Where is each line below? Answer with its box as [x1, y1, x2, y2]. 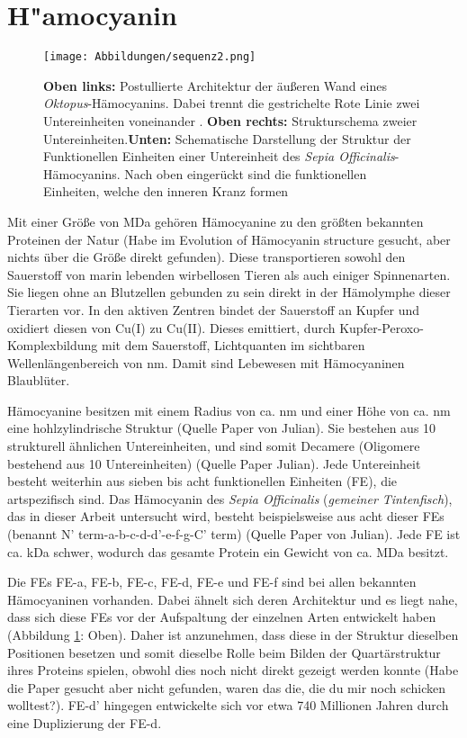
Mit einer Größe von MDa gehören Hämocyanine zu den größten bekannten [7, 211, 424, 230]
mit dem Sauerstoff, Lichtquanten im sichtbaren [102, 336, 365, 355]
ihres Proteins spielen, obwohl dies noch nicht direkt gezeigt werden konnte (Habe [7, 661, 459, 679]
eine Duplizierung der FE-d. [7, 713, 162, 732]
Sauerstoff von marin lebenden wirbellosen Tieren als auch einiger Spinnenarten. [7, 265, 451, 283]
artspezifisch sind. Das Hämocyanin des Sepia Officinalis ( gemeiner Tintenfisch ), [7, 489, 453, 508]
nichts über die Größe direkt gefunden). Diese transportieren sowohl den [7, 247, 406, 266]
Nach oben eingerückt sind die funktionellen [124, 164, 367, 183]
